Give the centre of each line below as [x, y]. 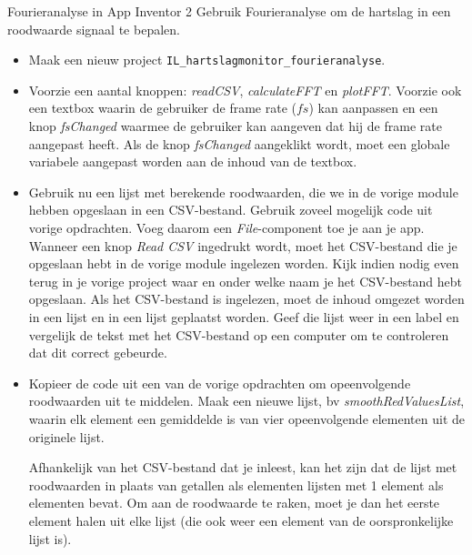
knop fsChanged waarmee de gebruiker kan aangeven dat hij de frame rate [235, 126]
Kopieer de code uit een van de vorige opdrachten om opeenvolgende [220, 383]
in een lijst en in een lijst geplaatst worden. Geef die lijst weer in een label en [244, 316]
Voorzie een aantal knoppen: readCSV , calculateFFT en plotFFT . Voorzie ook [245, 90]
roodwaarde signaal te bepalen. [94, 29]
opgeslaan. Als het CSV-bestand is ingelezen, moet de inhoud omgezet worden [246, 299]
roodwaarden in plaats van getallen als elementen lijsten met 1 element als [236, 484]
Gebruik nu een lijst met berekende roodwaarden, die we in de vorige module [243, 192]
